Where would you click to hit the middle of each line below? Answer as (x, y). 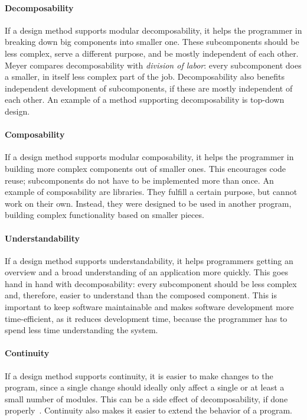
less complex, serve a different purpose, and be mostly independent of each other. (152, 53)
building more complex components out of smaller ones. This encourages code (146, 168)
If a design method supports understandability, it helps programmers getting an (149, 260)
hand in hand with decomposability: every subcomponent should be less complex (151, 283)
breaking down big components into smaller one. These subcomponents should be (152, 42)
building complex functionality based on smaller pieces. (104, 215)
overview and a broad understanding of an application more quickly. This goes (146, 272)
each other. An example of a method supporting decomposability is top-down (145, 100)
